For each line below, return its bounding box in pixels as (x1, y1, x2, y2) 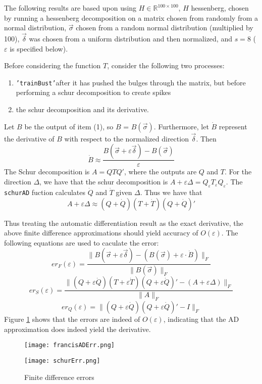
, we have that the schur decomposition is (39, 176, 168, 187)
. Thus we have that (140, 186, 202, 197)
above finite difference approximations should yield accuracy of (4, 227, 198, 238)
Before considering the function (4, 60, 101, 71)
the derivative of (4, 133, 55, 143)
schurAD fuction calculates (4, 186, 86, 197)
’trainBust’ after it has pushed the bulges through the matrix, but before (16, 77, 246, 87)
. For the (225, 166, 252, 177)
